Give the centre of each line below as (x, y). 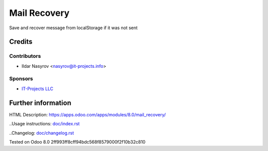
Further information (40, 103)
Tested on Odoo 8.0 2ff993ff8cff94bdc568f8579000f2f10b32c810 (77, 142)
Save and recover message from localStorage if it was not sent (73, 28)
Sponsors (21, 79)
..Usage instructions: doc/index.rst (44, 124)
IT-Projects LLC (37, 89)
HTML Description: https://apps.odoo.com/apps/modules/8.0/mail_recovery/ (88, 114)
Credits (21, 42)
